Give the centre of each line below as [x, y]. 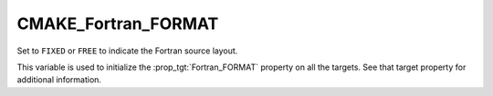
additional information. [59, 80]
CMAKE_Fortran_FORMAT [118, 24]
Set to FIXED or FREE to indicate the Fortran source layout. [127, 51]
